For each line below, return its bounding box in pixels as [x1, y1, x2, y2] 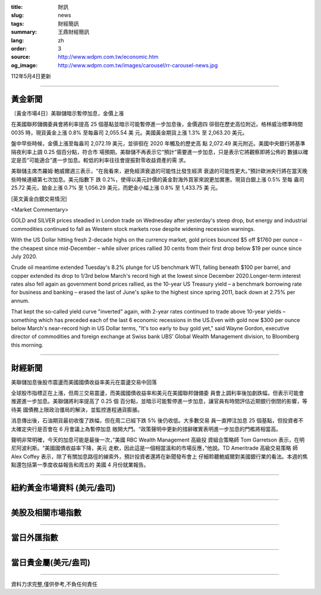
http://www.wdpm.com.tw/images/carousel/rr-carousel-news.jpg [58, 61, 218, 68]
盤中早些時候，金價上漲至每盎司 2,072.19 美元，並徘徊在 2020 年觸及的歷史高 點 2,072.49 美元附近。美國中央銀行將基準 [11, 140, 306, 147]
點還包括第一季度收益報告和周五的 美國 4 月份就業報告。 [11, 461, 149, 468]
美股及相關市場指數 [11, 508, 81, 518]
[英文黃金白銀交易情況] [11, 195, 68, 202]
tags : [11, 20, 24, 27]
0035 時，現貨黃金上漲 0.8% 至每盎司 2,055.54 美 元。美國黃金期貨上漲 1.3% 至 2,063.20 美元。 [11, 129, 248, 136]
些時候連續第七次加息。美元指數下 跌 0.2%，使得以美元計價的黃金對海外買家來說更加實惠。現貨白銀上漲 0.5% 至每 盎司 [11, 176, 304, 183]
